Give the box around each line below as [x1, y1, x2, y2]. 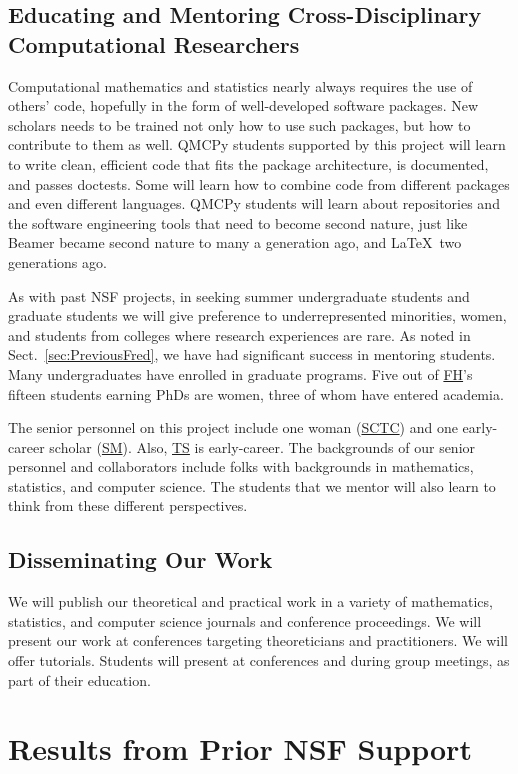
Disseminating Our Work [8, 544, 273, 575]
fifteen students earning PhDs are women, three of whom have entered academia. [8, 383, 504, 404]
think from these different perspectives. [8, 495, 248, 516]
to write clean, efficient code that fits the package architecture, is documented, [8, 153, 489, 174]
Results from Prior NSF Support [8, 728, 472, 769]
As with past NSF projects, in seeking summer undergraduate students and [8, 285, 470, 306]
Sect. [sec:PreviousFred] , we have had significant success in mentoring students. [8, 344, 496, 365]
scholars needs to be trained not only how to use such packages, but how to [8, 114, 471, 135]
